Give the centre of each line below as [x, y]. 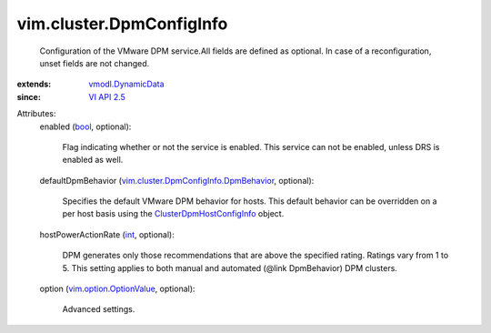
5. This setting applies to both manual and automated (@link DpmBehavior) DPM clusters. [230, 267]
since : [29, 96]
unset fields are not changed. [95, 63]
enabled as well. [93, 160]
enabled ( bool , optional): [85, 126]
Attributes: [36, 114]
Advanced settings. [99, 309]
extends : [34, 84]
